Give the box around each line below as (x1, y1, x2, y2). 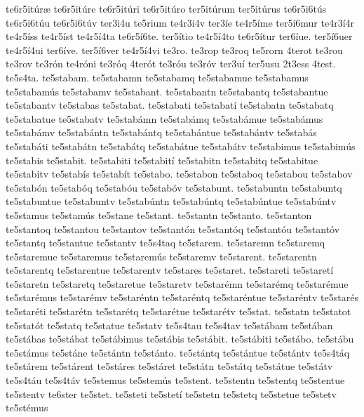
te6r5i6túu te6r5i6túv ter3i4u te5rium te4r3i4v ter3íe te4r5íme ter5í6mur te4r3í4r (6, 15, 355, 29)
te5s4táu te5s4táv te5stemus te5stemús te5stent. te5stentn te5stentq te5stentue (6, 373, 345, 388)
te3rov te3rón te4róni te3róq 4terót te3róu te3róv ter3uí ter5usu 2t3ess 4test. (6, 56, 336, 71)
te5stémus (6, 400, 48, 415)
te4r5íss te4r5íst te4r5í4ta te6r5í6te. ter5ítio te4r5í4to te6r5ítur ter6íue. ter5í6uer (6, 29, 353, 44)
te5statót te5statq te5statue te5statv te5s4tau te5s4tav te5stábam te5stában (6, 317, 333, 332)
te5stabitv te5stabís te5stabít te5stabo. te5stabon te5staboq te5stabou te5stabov (6, 166, 353, 181)
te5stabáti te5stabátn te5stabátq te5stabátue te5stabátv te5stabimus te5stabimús (6, 138, 356, 153)
